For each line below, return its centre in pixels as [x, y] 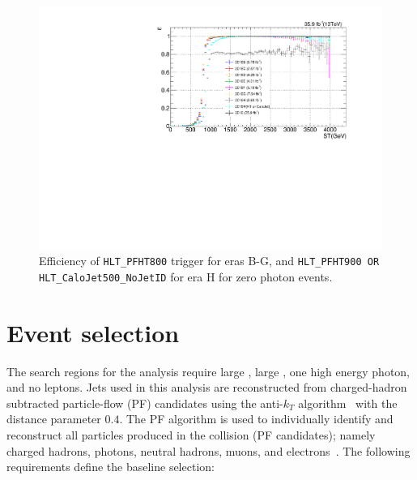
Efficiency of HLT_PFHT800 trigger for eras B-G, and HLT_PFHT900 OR [209, 261]
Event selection [93, 332]
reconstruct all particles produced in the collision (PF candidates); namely [191, 435]
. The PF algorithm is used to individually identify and [256, 419]
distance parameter [54, 419]
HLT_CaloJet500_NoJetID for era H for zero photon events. [186, 276]
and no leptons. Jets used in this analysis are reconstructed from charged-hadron [207, 387]
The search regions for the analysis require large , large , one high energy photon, [208, 371]
